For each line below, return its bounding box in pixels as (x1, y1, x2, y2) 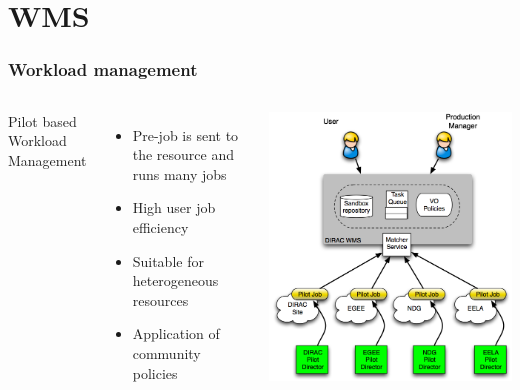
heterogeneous (132, 270, 219, 291)
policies (132, 362, 178, 383)
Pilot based (8, 110, 77, 131)
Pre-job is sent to (132, 124, 239, 145)
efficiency (132, 216, 189, 237)
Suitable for (132, 250, 204, 271)
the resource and (132, 144, 234, 165)
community (132, 342, 201, 363)
